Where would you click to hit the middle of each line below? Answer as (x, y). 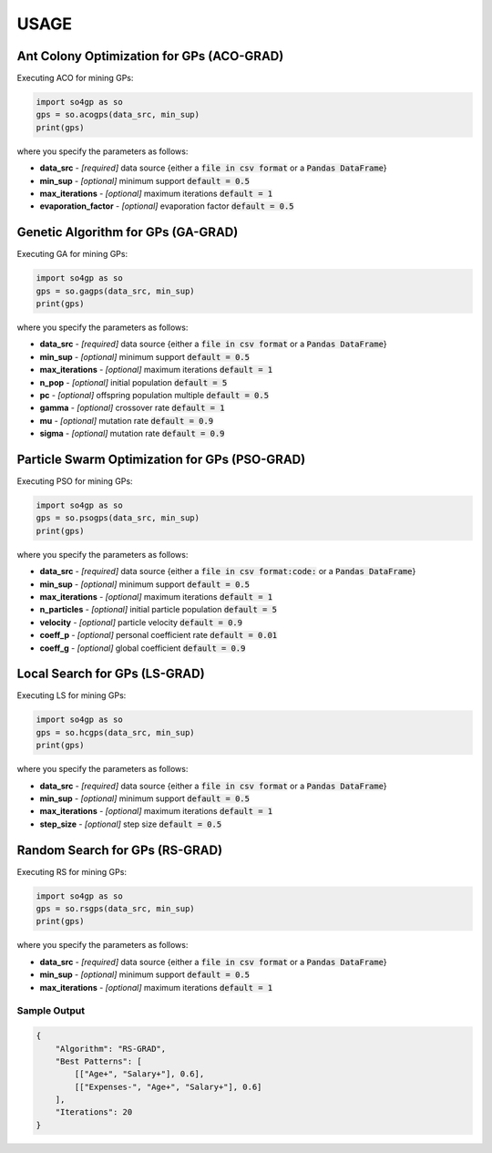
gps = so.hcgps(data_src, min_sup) (115, 732)
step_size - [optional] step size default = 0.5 (131, 824)
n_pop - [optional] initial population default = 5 (133, 382)
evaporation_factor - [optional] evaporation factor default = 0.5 (167, 206)
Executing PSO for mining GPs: (75, 481)
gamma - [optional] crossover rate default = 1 (132, 408)
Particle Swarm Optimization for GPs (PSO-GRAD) (161, 459)
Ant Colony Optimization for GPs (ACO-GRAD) (150, 56)
